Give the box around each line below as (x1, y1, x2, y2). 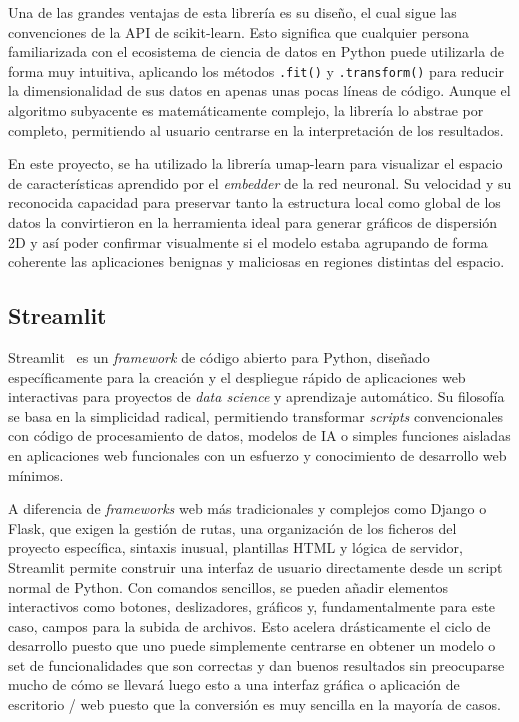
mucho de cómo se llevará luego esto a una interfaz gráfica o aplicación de (8, 674, 460, 695)
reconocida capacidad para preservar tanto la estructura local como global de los (8, 192, 501, 213)
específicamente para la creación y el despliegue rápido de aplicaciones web (8, 366, 466, 387)
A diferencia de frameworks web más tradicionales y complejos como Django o (8, 498, 487, 519)
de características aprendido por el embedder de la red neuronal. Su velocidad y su (8, 172, 512, 193)
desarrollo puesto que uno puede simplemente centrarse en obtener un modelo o (8, 635, 496, 656)
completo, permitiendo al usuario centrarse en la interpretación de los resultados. (8, 119, 504, 140)
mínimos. (8, 464, 64, 485)
